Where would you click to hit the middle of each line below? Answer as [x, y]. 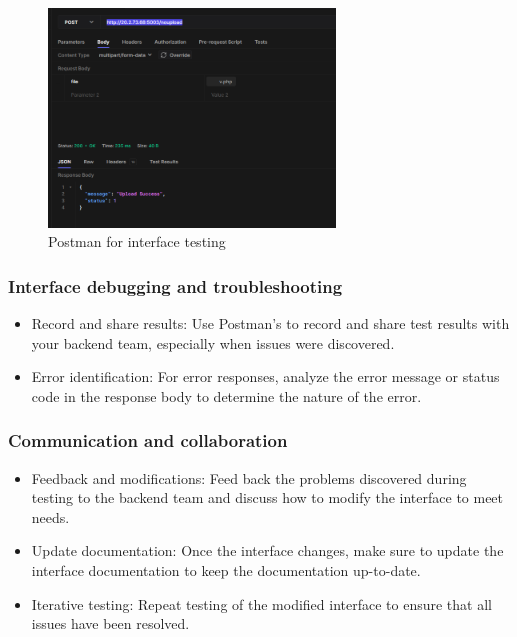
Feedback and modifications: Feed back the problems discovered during [249, 477]
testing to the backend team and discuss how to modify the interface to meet [267, 497]
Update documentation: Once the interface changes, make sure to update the [267, 550]
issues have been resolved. [110, 623]
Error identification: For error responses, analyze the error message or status [265, 376]
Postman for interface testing [137, 241]
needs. [50, 516]
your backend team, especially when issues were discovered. [213, 342]
